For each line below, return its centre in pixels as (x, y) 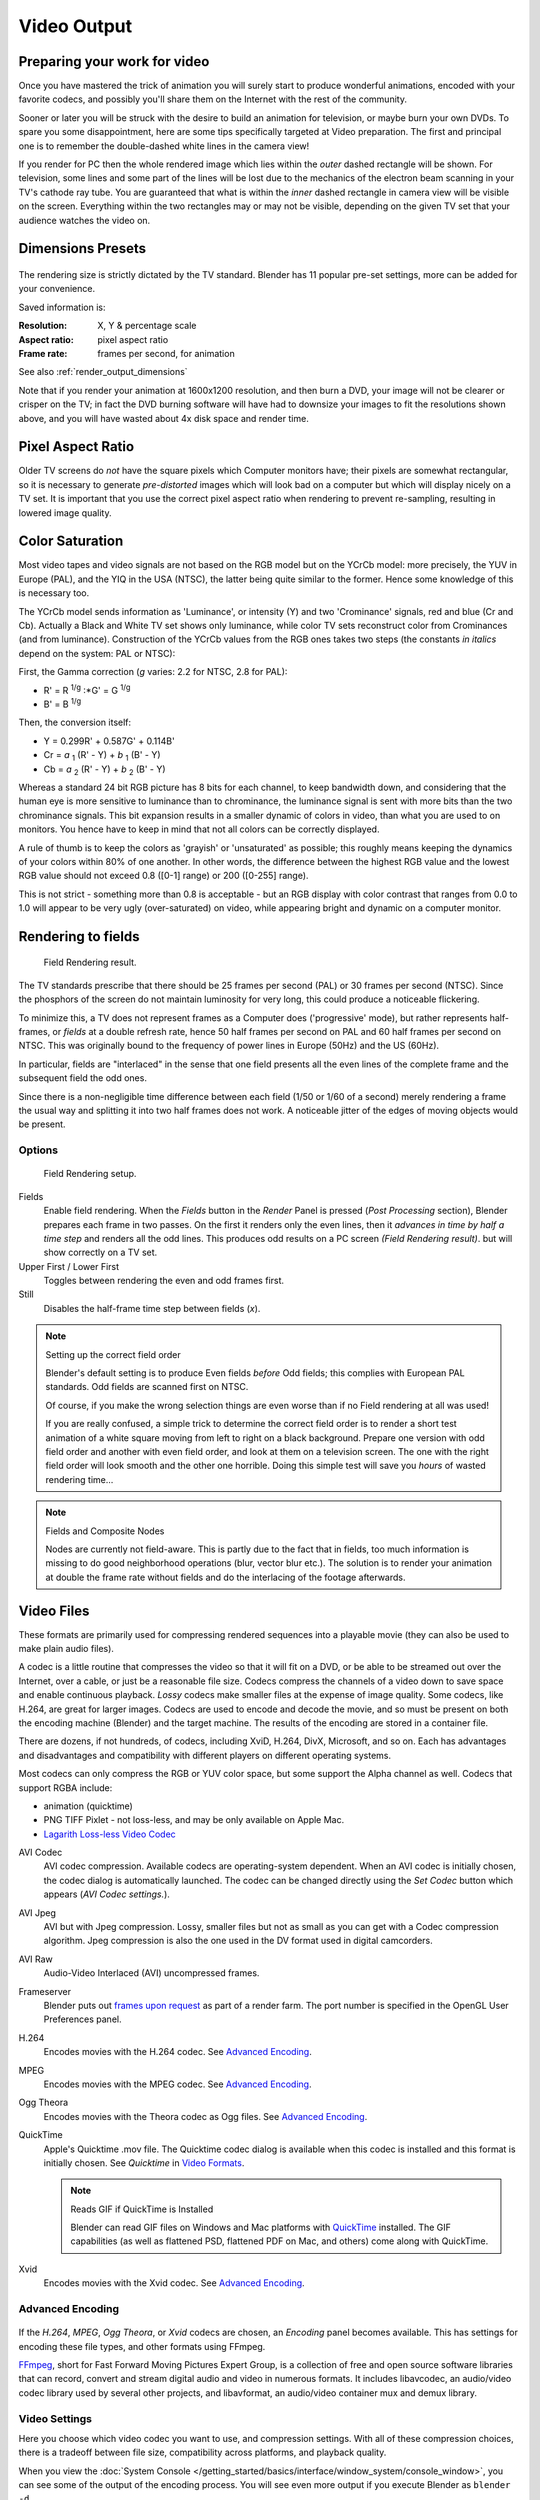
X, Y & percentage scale (147, 326)
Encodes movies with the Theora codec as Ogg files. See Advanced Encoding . (205, 2116)
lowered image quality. (65, 512)
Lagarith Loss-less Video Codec (110, 1834)
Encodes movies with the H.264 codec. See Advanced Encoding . (177, 2052)
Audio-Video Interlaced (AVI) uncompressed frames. (151, 1973)
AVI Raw (36, 1959)
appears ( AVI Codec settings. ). (106, 1894)
